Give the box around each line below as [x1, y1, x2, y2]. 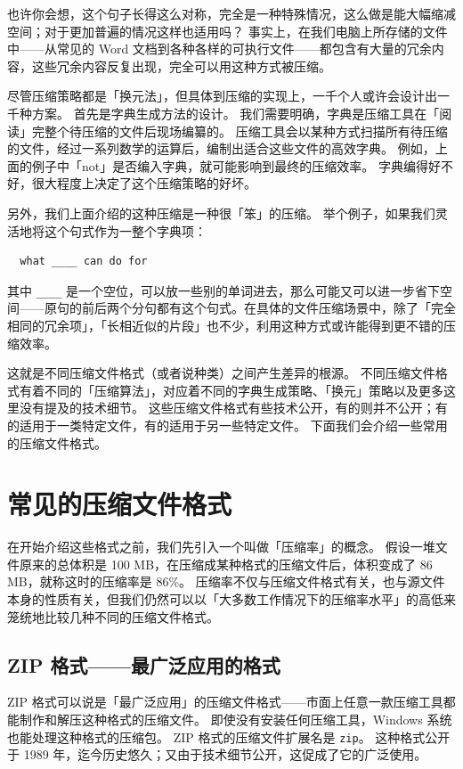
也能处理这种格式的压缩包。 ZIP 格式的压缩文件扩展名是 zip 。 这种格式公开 [7, 727, 451, 746]
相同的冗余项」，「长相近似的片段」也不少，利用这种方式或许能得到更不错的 [7, 315, 443, 334]
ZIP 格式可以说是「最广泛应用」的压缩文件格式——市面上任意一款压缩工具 [7, 692, 443, 711]
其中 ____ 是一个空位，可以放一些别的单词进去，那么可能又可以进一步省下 [7, 281, 440, 299]
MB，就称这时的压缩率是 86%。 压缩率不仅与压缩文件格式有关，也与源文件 [7, 572, 445, 591]
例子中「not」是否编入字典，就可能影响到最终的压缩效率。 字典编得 [31, 156, 428, 175]
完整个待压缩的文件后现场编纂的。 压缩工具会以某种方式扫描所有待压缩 [31, 121, 448, 140]
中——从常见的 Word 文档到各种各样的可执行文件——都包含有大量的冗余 [7, 39, 432, 58]
